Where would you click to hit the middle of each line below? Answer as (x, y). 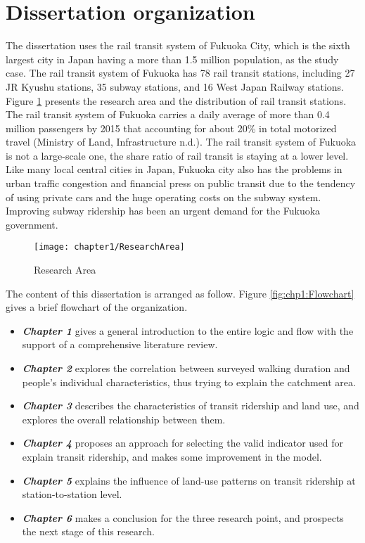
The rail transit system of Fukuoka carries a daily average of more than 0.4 (168, 114)
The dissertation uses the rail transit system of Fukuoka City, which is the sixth (178, 45)
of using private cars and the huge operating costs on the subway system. (164, 197)
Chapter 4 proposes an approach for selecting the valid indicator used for (183, 443)
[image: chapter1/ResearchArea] (109, 247)
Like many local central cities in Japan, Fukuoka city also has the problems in (174, 169)
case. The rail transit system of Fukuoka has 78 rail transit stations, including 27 (180, 73)
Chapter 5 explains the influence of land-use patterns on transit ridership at (189, 480)
